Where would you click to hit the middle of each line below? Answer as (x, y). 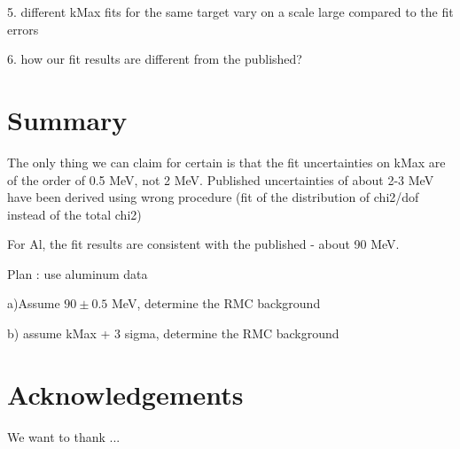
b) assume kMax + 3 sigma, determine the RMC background (173, 333)
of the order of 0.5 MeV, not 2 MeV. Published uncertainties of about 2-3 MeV (221, 179)
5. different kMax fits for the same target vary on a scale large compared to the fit (230, 12)
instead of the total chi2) (74, 214)
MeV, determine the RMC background (216, 303)
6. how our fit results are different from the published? (155, 59)
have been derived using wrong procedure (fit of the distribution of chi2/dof (213, 197)
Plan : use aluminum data (78, 273)
